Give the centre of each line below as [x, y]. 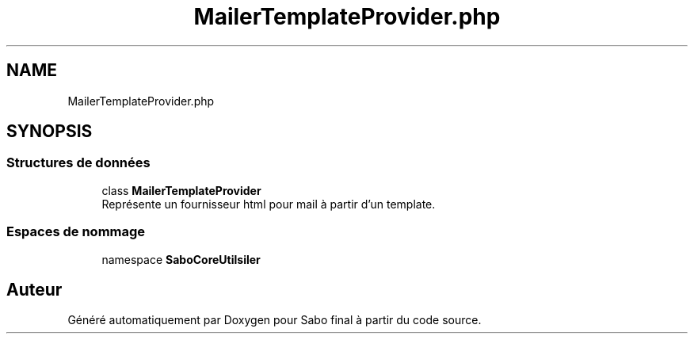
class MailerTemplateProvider [181, 190]
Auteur [34, 289]
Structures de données [78, 163]
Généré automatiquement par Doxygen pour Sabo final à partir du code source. [275, 320]
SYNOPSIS [50, 132]
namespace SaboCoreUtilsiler [181, 259]
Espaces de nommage [76, 232]
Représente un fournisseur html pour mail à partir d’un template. [269, 204]
